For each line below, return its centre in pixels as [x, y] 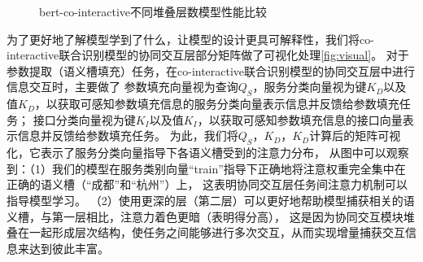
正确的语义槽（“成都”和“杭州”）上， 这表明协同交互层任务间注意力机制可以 [207, 184]
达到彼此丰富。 [69, 248]
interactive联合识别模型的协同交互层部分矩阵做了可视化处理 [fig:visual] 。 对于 [208, 55]
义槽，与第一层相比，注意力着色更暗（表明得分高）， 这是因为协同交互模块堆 [211, 216]
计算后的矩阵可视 [355, 135]
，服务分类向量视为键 [310, 87]
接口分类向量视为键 [84, 119]
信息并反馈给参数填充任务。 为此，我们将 [128, 135]
